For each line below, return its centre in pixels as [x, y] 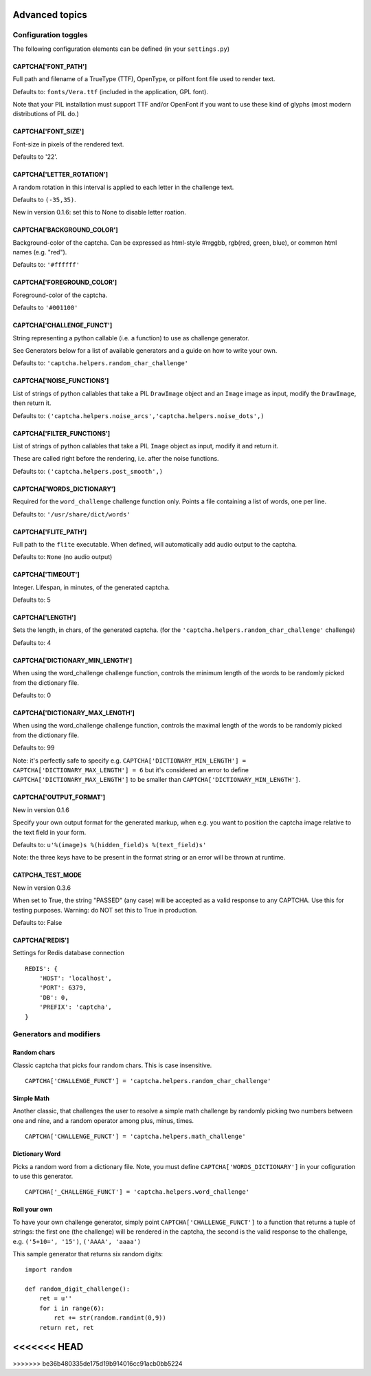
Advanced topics [50, 15]
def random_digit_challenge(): [78, 1289]
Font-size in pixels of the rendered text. [68, 144]
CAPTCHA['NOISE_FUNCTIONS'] [61, 381]
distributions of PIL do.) [46, 114]
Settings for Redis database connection [69, 953]
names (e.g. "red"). [40, 252]
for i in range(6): [72, 1308]
